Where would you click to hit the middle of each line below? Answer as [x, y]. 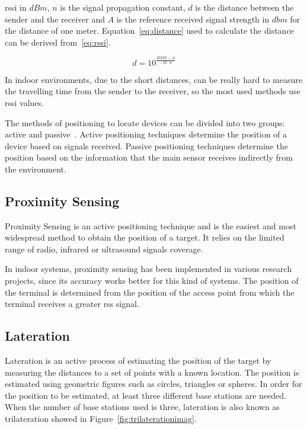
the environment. [36, 169]
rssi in [16, 7]
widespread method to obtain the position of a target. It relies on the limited [145, 237]
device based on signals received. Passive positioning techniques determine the [146, 145]
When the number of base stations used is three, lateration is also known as [142, 407]
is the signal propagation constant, [123, 7]
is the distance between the [244, 7]
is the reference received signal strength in [193, 19]
